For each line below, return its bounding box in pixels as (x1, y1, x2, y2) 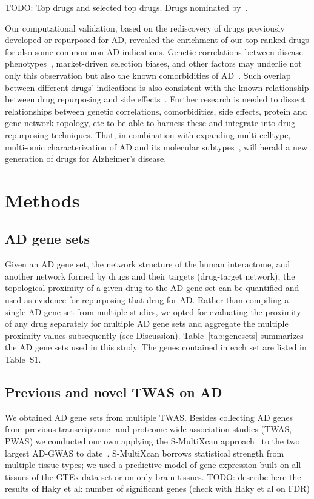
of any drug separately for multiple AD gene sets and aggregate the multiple (5, 317, 289, 330)
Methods (5, 187, 80, 212)
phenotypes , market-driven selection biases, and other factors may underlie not (5, 57, 302, 70)
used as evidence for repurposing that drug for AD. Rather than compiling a (5, 293, 289, 306)
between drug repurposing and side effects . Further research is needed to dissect (5, 93, 306, 105)
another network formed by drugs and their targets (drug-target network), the (5, 269, 295, 282)
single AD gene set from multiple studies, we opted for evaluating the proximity (5, 305, 301, 318)
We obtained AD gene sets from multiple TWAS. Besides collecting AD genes (5, 410, 293, 423)
